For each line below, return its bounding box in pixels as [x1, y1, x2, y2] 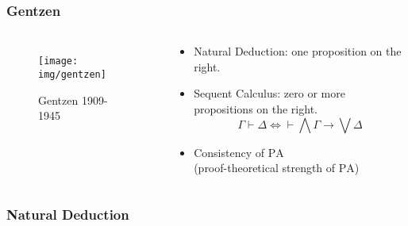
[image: [38, 56, 79, 67]
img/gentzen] [38, 68, 106, 80]
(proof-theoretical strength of [194, 159, 336, 176]
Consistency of [194, 144, 264, 160]
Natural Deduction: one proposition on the [194, 43, 402, 59]
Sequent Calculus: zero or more [194, 85, 345, 102]
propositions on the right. [194, 101, 318, 117]
